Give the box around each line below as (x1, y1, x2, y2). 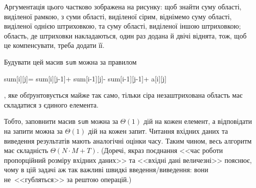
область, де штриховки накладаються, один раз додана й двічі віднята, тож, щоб (4, 30, 247, 40)
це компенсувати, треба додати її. (4, 40, 104, 50)
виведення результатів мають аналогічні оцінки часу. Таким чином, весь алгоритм (4, 135, 252, 146)
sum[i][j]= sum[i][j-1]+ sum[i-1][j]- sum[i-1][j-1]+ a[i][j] (4, 73, 167, 83)
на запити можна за (4, 126, 63, 136)
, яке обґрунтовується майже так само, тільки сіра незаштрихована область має (4, 90, 243, 100)
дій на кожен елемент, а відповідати (143, 116, 252, 126)
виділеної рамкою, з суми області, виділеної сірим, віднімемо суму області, (4, 11, 232, 21)
